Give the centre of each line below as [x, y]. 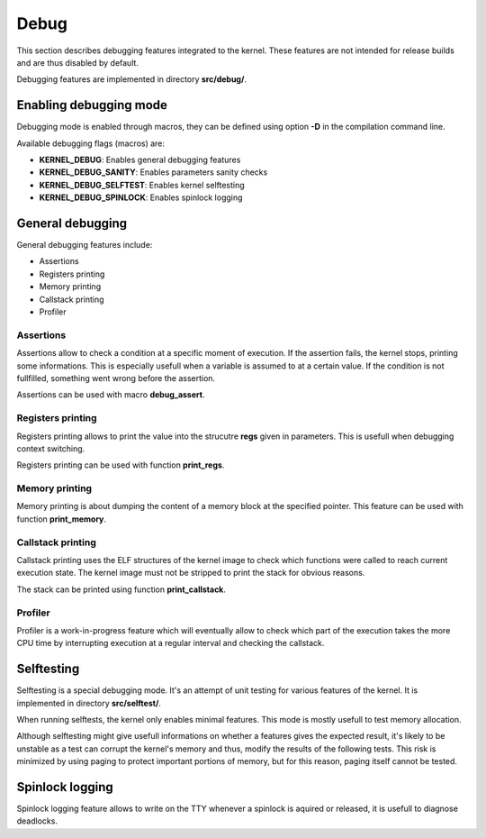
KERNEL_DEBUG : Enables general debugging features [140, 160]
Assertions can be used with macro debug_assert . [111, 395]
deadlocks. [37, 821]
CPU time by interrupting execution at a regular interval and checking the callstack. [171, 643]
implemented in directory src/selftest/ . [89, 703]
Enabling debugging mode [92, 105]
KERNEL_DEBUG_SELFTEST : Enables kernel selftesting [142, 185]
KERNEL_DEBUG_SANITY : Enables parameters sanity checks [153, 172]
